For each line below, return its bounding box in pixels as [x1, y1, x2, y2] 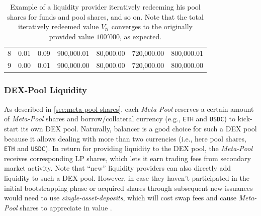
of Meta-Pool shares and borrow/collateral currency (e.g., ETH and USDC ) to [4, 113, 235, 124]
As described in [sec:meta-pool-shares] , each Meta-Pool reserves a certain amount [4, 103, 254, 114]
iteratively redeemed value [18, 21, 99, 32]
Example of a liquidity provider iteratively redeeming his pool [10, 2, 201, 12]
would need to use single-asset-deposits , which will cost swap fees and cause [4, 192, 236, 203]
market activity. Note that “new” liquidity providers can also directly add [4, 163, 231, 173]
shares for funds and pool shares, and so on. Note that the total [7, 11, 204, 22]
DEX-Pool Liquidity [4, 84, 87, 96]
